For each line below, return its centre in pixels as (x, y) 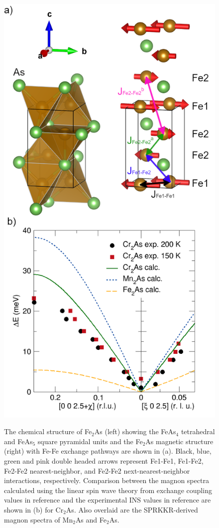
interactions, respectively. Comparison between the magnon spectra (107, 480)
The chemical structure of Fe (48, 431)
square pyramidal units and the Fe (90, 441)
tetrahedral (198, 431)
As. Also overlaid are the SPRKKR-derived (132, 509)
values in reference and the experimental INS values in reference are (108, 500)
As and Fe (91, 519)
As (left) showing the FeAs (135, 431)
